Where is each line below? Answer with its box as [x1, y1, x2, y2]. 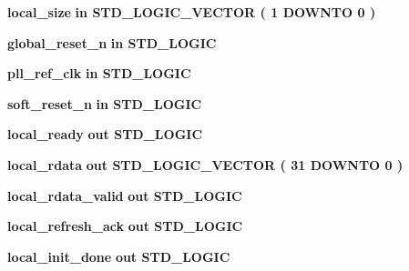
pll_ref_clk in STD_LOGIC [7, 64, 191, 83]
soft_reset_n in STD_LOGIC [7, 94, 202, 113]
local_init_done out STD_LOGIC [7, 246, 230, 266]
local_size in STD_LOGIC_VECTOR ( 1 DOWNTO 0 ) [7, 3, 376, 21]
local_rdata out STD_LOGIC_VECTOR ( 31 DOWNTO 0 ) [7, 155, 404, 174]
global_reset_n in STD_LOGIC [7, 33, 217, 52]
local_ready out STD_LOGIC [7, 125, 203, 144]
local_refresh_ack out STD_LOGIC [7, 216, 243, 236]
